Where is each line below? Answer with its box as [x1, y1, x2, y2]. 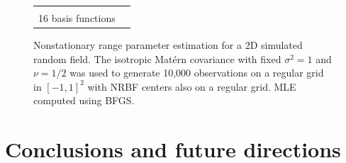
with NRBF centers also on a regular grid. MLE [87, 79, 296, 94]
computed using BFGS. [33, 93, 135, 108]
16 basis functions [38, 11, 116, 25]
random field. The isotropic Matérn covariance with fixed [33, 51, 281, 66]
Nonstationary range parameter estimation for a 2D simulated [33, 38, 303, 52]
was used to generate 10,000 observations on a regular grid [69, 65, 324, 80]
